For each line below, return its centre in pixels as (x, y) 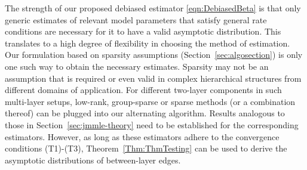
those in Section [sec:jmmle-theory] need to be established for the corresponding (152, 124)
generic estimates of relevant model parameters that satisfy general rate (136, 19)
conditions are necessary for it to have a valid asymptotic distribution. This (143, 31)
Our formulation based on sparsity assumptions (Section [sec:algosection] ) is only (154, 55)
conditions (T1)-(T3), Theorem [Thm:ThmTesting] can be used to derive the (146, 148)
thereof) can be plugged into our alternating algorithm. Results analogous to (145, 113)
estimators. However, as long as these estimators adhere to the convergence (142, 136)
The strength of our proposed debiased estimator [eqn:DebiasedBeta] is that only (153, 8)
